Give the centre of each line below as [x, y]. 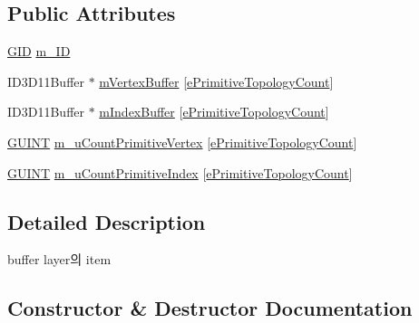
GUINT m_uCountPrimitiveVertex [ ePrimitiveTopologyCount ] [182, 142]
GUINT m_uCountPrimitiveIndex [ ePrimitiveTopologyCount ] [180, 172]
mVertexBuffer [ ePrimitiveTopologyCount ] [216, 81]
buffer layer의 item [59, 259]
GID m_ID [39, 51]
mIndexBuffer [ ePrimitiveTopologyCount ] [214, 112]
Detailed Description [107, 221]
